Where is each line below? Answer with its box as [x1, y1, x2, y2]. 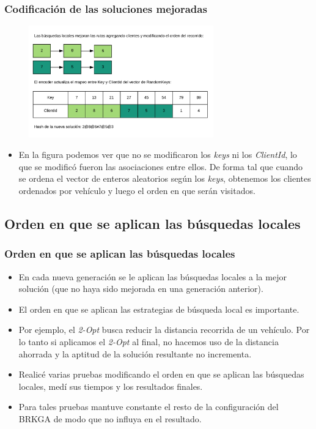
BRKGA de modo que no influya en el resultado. [18, 412, 202, 425]
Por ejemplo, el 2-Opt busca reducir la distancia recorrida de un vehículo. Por [18, 323, 310, 336]
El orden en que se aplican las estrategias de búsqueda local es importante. [18, 302, 299, 315]
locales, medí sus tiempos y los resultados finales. [18, 379, 203, 392]
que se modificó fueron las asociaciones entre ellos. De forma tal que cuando [18, 160, 303, 173]
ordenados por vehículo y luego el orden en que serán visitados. [18, 184, 255, 197]
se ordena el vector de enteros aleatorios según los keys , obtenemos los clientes [18, 172, 311, 185]
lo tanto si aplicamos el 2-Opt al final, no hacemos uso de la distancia [18, 335, 279, 348]
